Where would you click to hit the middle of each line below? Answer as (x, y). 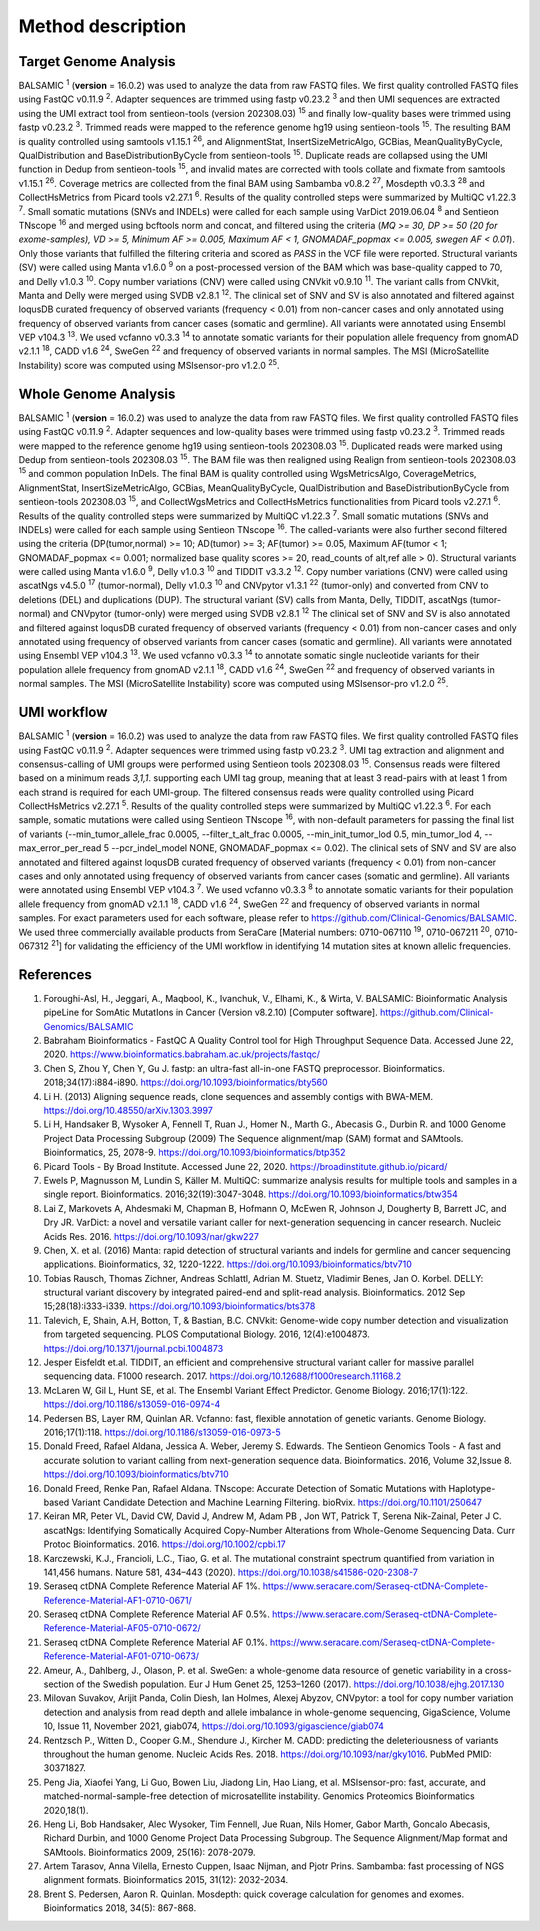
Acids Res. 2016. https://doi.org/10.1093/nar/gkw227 (151, 1236)
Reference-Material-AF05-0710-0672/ (122, 1628)
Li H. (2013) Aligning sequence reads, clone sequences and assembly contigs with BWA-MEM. (238, 1096)
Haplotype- (472, 1488)
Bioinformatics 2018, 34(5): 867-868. (120, 1908)
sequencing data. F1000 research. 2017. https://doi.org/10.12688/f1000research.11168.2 (222, 1376)
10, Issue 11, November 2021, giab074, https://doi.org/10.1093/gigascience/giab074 (214, 1726)
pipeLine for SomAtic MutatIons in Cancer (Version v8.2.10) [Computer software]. (211, 1012)
